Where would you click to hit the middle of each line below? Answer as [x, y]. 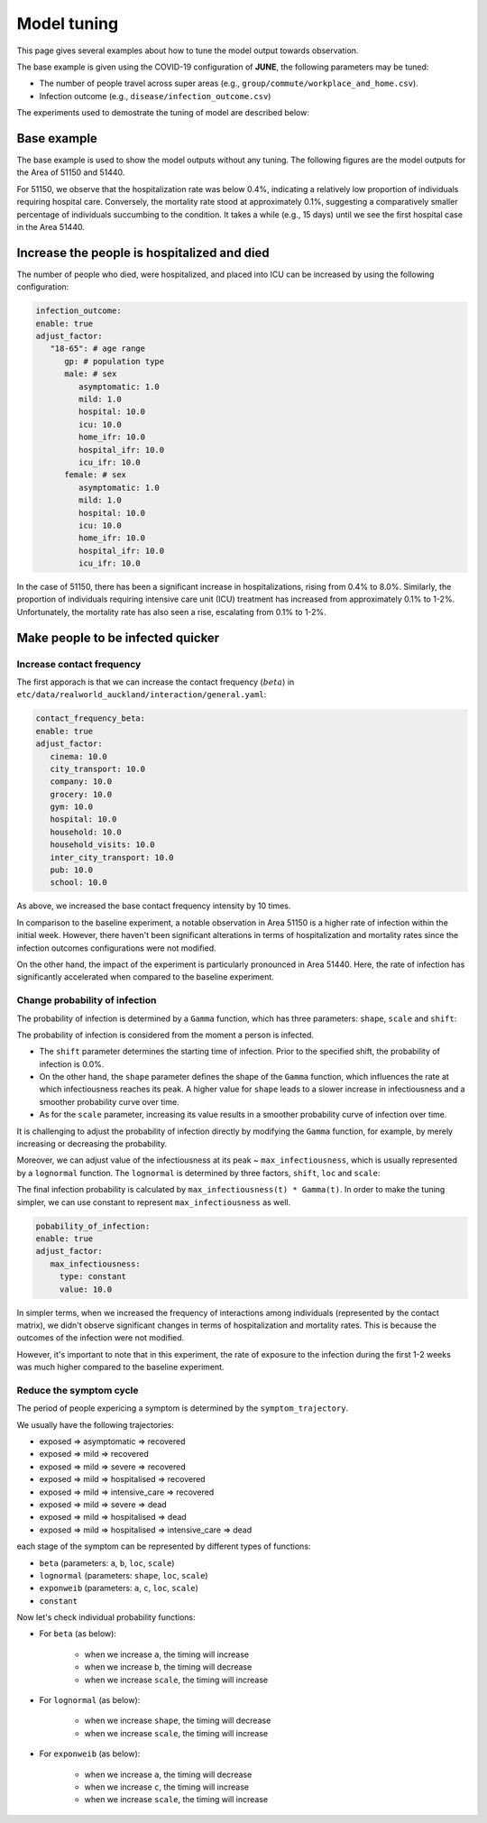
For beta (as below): [78, 1634]
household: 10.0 [86, 832]
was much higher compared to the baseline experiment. [120, 1367]
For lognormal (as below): [90, 1700]
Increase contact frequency [79, 664]
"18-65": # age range [98, 349]
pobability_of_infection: [93, 1226]
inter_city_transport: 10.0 [112, 857]
